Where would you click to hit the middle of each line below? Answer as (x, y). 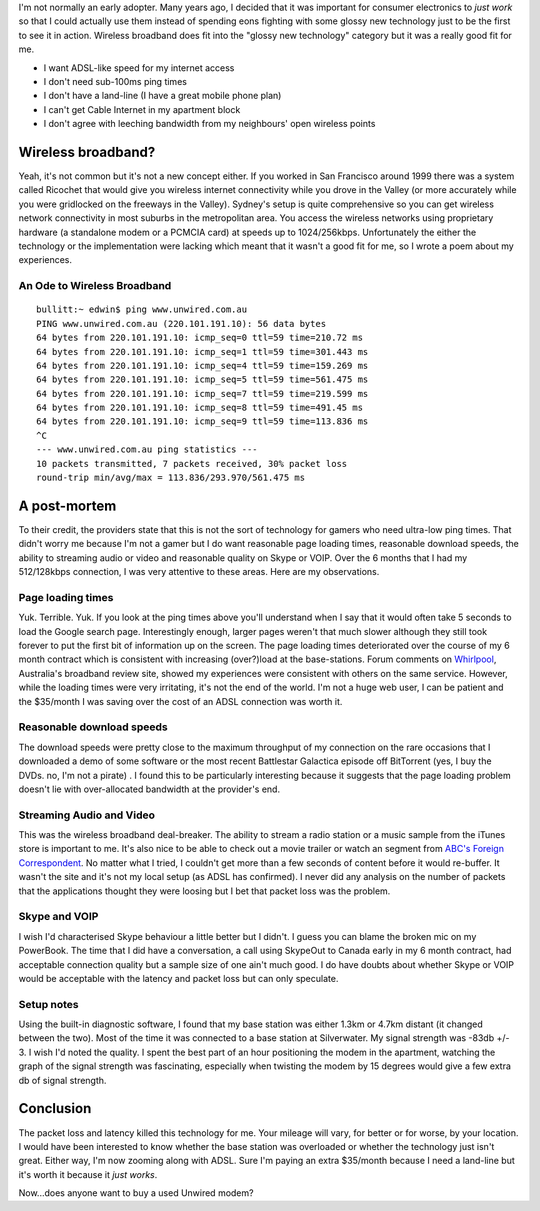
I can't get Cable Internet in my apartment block (142, 109)
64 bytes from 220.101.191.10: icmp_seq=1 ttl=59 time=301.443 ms (202, 351)
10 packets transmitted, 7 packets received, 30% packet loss (192, 463)
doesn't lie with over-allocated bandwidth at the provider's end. (149, 789)
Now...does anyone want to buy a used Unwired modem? (136, 1193)
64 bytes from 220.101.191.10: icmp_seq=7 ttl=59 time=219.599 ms (202, 393)
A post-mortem (67, 505)
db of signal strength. (62, 1080)
